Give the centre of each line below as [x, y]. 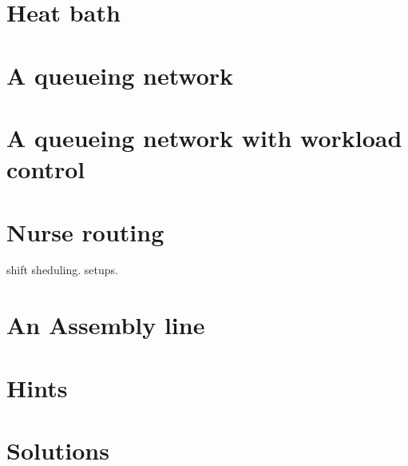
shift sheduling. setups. [62, 270]
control [46, 169]
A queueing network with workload [204, 137]
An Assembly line [106, 325]
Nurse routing [85, 231]
